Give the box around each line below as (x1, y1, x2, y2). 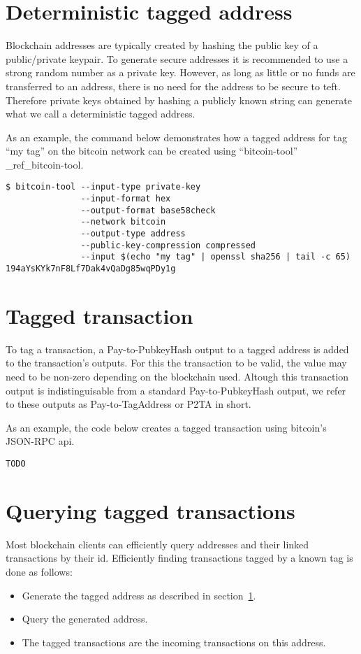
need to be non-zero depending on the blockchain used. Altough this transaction (6, 369, 349, 384)
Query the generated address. (22, 611, 148, 626)
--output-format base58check (80, 205, 216, 215)
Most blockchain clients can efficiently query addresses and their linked (6, 536, 309, 551)
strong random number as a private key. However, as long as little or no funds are (6, 65, 355, 80)
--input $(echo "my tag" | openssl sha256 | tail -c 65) (80, 252, 351, 262)
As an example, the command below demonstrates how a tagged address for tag (6, 129, 347, 144)
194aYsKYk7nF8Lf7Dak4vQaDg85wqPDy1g (6, 264, 176, 274)
